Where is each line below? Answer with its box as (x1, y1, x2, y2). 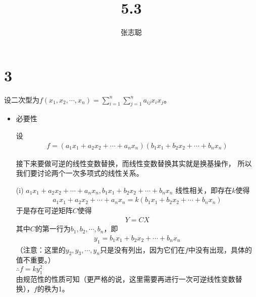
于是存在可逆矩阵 (16, 205, 73, 216)
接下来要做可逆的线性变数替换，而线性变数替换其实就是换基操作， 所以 (16, 158, 252, 168)
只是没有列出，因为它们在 (100, 244, 185, 255)
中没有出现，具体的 (188, 244, 252, 255)
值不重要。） (16, 255, 55, 265)
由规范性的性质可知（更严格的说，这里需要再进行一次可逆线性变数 (16, 273, 235, 284)
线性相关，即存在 (175, 184, 232, 195)
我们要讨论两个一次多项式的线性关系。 (16, 168, 143, 178)
